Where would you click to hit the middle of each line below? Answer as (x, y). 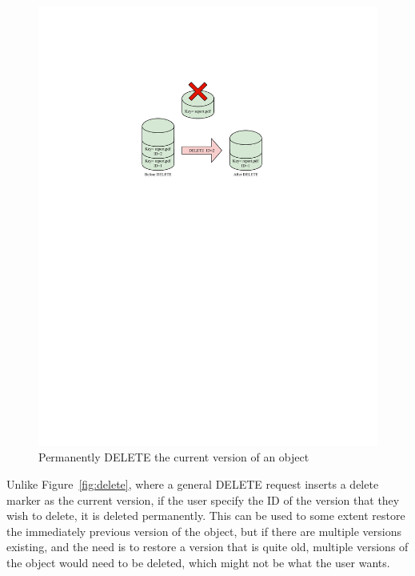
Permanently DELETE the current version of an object (174, 457)
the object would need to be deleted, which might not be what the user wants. (198, 563)
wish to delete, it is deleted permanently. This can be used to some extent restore (206, 516)
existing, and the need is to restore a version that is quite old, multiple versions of (207, 547)
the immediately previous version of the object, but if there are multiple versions (204, 531)
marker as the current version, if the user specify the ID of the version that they (203, 499)
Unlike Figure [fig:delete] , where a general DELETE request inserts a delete (193, 484)
